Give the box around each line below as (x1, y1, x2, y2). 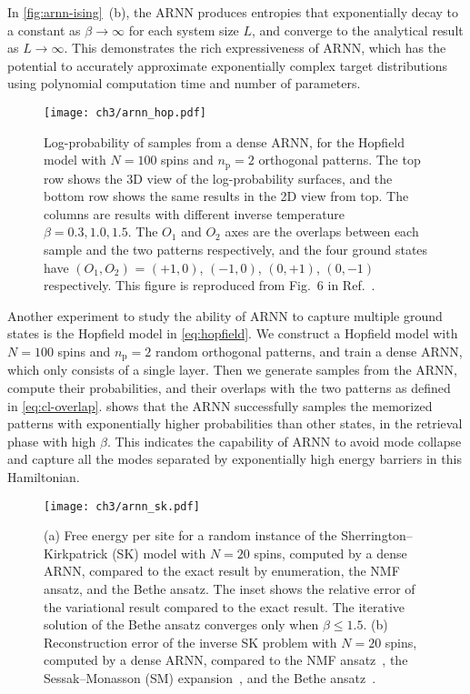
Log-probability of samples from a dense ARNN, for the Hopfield (44, 132, 405, 151)
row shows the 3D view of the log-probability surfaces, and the (44, 168, 393, 187)
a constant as (7, 20, 81, 39)
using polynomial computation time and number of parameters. (7, 74, 361, 93)
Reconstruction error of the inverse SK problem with (44, 632, 337, 651)
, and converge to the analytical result (252, 20, 464, 39)
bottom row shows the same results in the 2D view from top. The (44, 186, 409, 206)
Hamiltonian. (7, 468, 80, 487)
